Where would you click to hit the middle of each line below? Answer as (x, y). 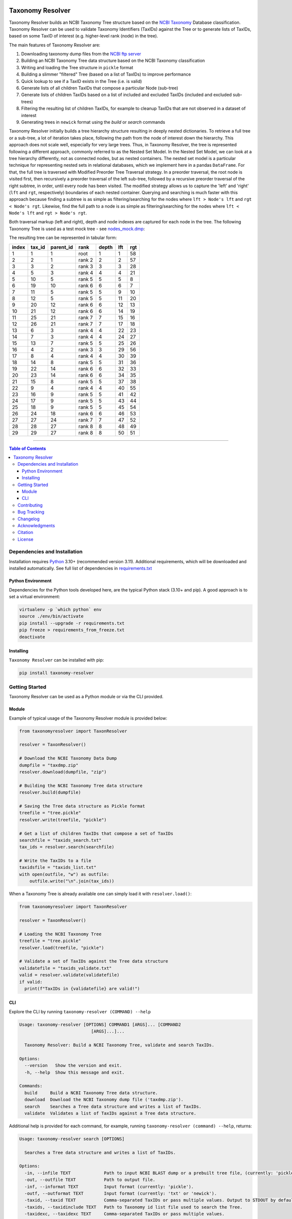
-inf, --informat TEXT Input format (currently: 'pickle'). (109, 1187)
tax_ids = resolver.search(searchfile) (67, 847)
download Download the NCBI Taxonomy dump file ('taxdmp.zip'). (104, 1100)
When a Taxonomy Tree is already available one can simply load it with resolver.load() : (100, 894)
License (26, 539)
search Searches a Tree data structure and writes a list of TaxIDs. (113, 1106)
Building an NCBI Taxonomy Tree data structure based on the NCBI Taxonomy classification (113, 60)
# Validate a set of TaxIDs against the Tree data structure (94, 961)
